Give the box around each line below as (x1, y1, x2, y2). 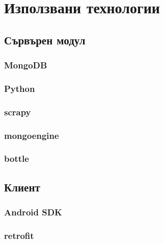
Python (4, 82, 35, 94)
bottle (4, 152, 29, 165)
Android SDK (4, 206, 62, 218)
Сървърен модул (4, 32, 86, 47)
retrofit (4, 229, 34, 241)
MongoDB (4, 59, 47, 71)
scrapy (4, 105, 31, 118)
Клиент (4, 179, 40, 195)
